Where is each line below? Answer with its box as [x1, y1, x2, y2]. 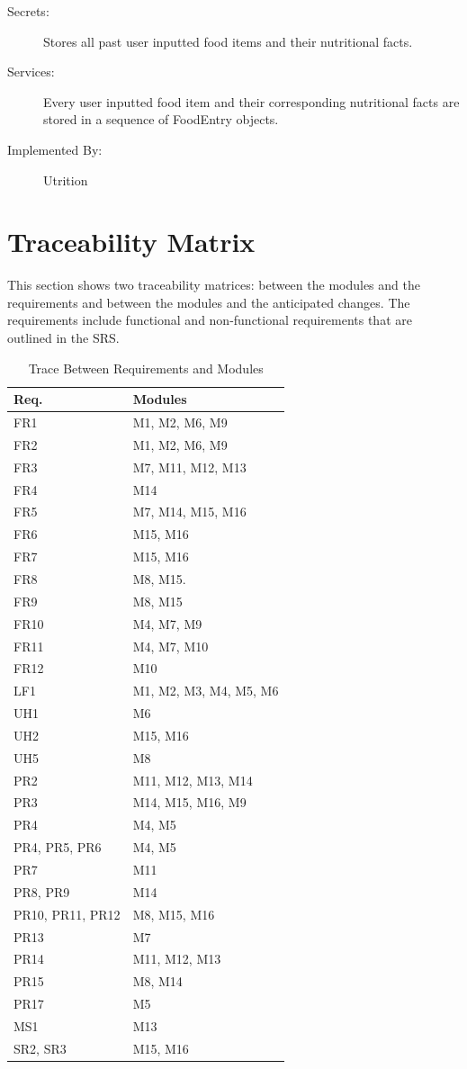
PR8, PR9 [13, 882, 70, 901]
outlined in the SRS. [7, 328, 120, 347]
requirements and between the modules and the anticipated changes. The [7, 292, 410, 311]
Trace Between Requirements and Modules [28, 358, 264, 377]
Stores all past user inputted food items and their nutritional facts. [43, 31, 413, 50]
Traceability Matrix [7, 223, 256, 260]
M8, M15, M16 [132, 904, 215, 923]
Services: [7, 62, 55, 81]
